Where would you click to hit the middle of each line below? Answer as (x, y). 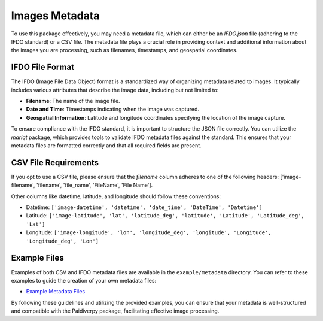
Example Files (37, 258)
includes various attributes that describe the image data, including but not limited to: (115, 90)
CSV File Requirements (55, 163)
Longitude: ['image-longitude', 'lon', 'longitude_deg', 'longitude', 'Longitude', (149, 232)
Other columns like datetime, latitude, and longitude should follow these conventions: (116, 196)
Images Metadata (55, 16)
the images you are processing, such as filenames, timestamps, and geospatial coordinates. (124, 50)
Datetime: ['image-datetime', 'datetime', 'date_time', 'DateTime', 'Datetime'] (144, 207)
